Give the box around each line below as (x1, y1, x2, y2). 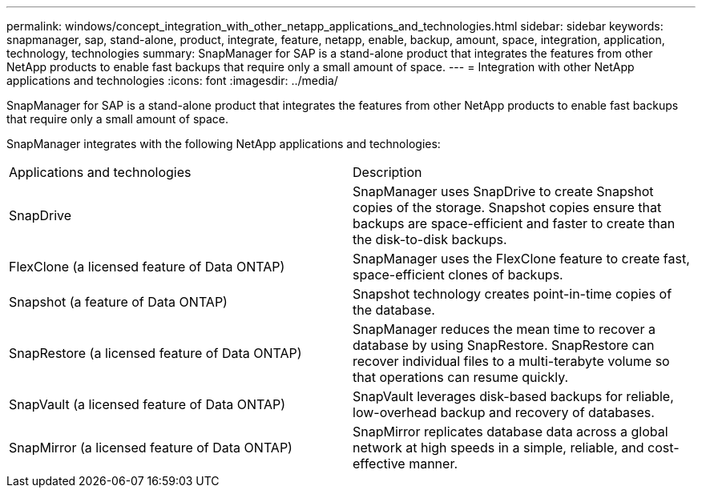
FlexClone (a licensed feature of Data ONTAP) (9, 259, 285, 275)
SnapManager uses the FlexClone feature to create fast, (353, 251, 690, 267)
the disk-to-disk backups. (353, 231, 507, 247)
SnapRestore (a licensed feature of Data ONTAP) (9, 345, 302, 361)
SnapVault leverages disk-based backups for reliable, (353, 388, 674, 404)
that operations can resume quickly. (353, 369, 569, 385)
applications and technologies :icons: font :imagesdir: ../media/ (6, 74, 338, 87)
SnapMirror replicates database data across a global (353, 424, 668, 440)
